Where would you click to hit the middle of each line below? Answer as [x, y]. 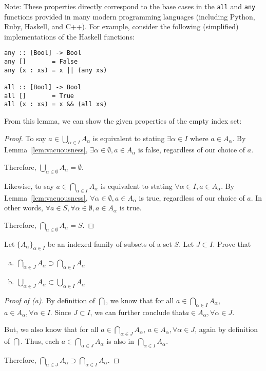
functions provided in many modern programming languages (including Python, [130, 16]
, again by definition [226, 329]
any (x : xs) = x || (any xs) [56, 70]
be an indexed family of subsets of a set [110, 243]
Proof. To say [25, 138]
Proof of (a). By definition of [50, 300]
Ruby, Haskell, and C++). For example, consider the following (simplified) [121, 26]
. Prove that [232, 243]
